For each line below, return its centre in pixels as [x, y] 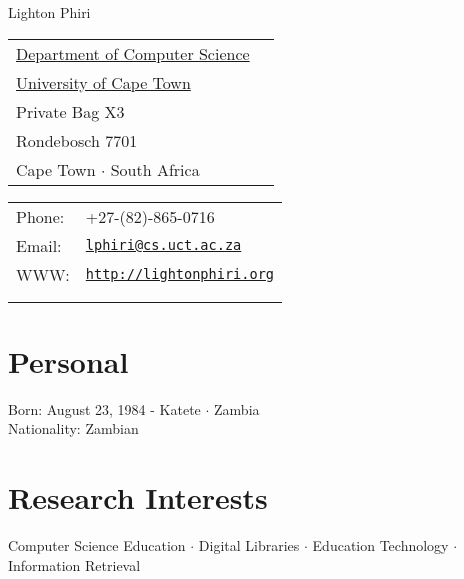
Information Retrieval [74, 564]
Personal [68, 360]
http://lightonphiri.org [180, 274]
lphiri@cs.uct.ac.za [163, 245]
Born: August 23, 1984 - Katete [104, 408]
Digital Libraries [249, 545]
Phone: [40, 216]
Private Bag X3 [70, 111]
